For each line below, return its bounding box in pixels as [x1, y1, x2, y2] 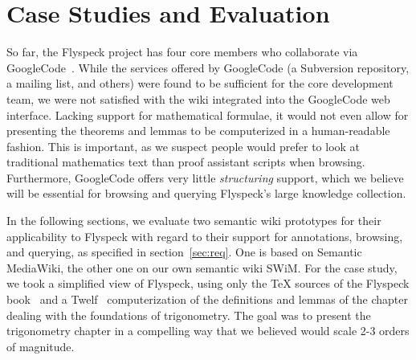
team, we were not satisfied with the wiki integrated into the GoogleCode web [6, 90, 390, 107]
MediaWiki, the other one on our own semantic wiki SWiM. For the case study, [6, 259, 398, 276]
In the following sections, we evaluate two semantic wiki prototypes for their [6, 212, 381, 229]
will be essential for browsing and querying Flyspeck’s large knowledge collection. [6, 185, 406, 202]
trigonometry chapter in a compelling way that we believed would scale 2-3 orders [6, 322, 410, 339]
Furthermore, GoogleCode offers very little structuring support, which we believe [6, 169, 404, 186]
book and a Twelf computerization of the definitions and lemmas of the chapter [6, 291, 408, 308]
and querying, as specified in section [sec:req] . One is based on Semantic [6, 243, 362, 260]
